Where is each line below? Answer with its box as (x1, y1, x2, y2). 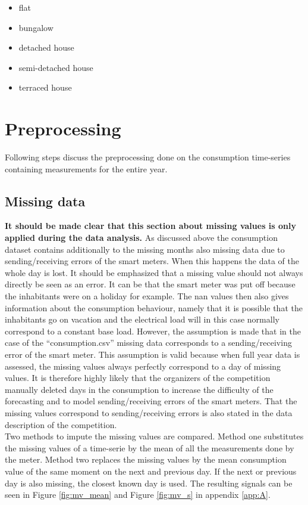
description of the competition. (5, 418, 117, 430)
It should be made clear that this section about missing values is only (5, 219, 297, 232)
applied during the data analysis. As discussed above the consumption (5, 231, 278, 244)
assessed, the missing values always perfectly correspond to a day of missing (5, 360, 281, 372)
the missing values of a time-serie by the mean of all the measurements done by (5, 441, 294, 454)
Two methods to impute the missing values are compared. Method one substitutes (5, 430, 304, 442)
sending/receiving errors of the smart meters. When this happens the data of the (5, 255, 299, 267)
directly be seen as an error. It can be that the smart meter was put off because (5, 278, 296, 290)
